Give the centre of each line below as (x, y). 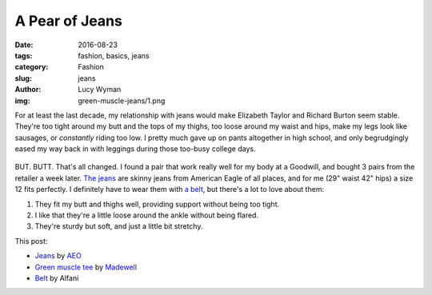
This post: (31, 241)
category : (32, 67)
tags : (24, 55)
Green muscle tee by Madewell (86, 267)
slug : (23, 78)
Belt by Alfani (57, 278)
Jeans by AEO (58, 256)
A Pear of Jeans (69, 21)
